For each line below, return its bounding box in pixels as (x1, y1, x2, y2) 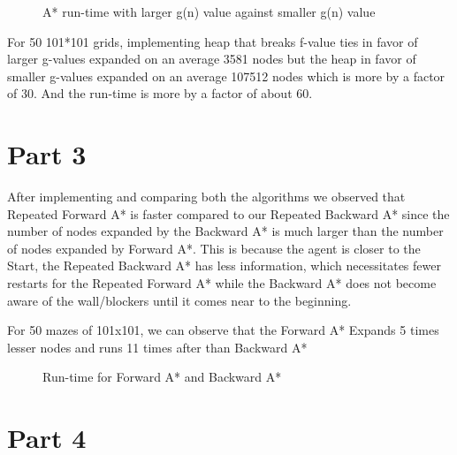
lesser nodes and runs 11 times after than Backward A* (7, 337, 308, 356)
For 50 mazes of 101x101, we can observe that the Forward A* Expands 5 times (7, 321, 439, 339)
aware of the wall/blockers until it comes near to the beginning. (7, 291, 352, 309)
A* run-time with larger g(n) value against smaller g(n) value (42, 3, 376, 20)
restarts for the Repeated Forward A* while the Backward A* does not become (7, 274, 437, 292)
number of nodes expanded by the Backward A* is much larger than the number (7, 222, 444, 240)
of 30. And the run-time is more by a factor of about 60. (7, 84, 313, 102)
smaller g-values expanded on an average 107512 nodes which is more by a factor (7, 66, 446, 85)
